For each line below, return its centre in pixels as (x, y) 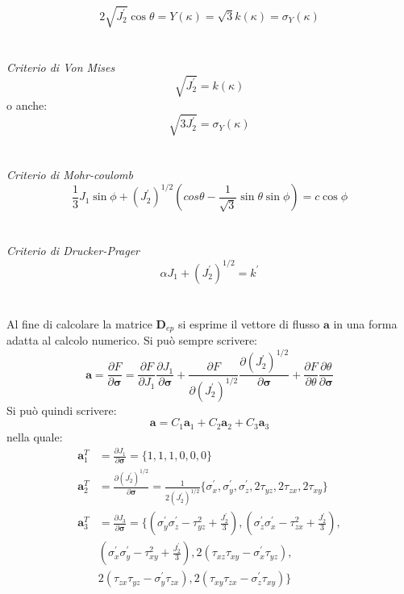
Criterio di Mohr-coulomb (70, 175)
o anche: (27, 105)
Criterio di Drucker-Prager (73, 251)
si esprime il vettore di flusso (249, 323)
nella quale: (35, 436)
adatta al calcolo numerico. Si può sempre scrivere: (132, 340)
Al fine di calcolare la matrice (79, 323)
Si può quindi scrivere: (62, 410)
